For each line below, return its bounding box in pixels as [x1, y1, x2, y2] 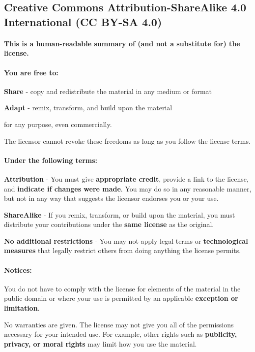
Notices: [4, 264, 32, 275]
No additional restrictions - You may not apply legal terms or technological [4, 235, 248, 246]
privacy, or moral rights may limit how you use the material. [4, 338, 197, 349]
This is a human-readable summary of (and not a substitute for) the [4, 38, 240, 48]
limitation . [4, 303, 40, 313]
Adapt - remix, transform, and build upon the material [4, 102, 172, 113]
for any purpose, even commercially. [4, 119, 112, 129]
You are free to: [4, 67, 58, 77]
